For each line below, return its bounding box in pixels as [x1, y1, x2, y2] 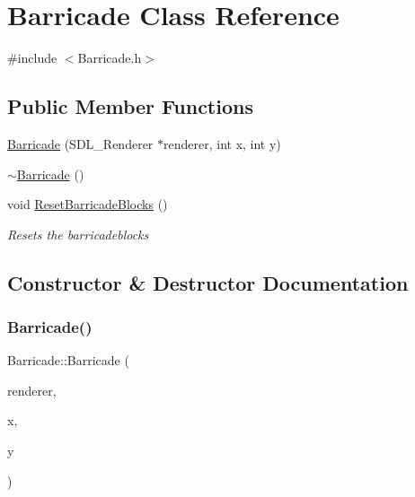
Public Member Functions [7, 92, 253, 120]
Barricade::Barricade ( [7, 351, 129, 370]
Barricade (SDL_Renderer [7, 134, 154, 153]
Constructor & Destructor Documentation [7, 268, 409, 296]
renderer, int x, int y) [163, 134, 281, 153]
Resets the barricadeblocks [7, 224, 149, 243]
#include [7, 48, 57, 67]
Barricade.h [77, 48, 142, 67]
